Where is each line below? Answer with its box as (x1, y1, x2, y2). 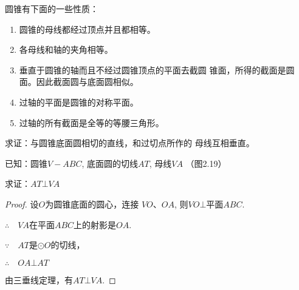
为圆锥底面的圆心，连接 (45, 197, 139, 210)
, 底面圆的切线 (81, 157, 139, 169)
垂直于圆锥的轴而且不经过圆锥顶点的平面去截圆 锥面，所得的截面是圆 (19, 63, 295, 76)
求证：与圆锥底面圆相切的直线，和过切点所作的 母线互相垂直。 (5, 137, 255, 149)
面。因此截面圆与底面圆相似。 (19, 75, 139, 88)
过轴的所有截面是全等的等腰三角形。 (19, 116, 164, 129)
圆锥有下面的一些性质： (5, 2, 98, 15)
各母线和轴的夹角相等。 (19, 43, 113, 56)
